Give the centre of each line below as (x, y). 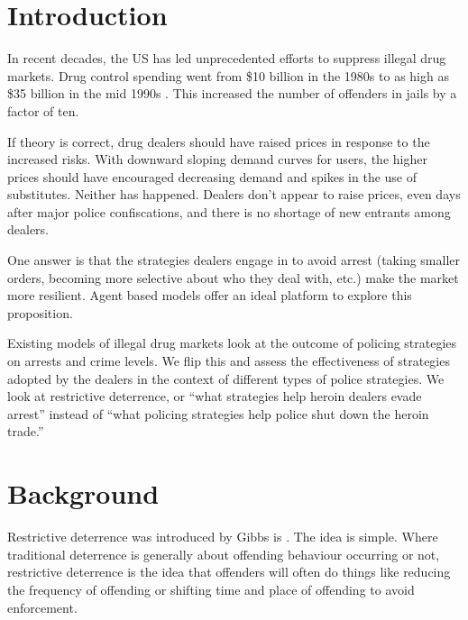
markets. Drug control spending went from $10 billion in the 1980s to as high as (228, 75)
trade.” (26, 431)
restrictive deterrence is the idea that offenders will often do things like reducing (229, 572)
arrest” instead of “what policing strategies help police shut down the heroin (218, 413)
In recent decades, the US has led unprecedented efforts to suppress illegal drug (227, 58)
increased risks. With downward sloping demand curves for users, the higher (217, 159)
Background (83, 493)
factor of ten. (43, 110)
